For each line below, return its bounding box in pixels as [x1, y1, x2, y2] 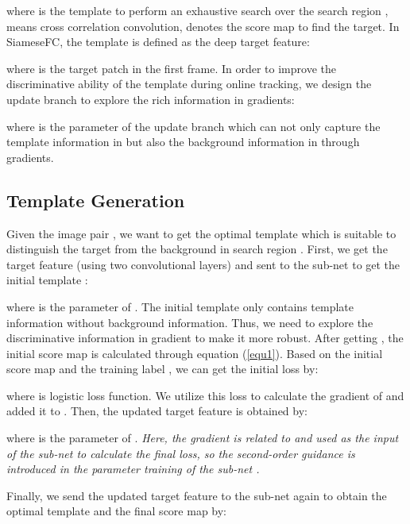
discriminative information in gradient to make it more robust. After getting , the [6, 329, 404, 346]
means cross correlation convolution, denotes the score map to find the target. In [6, 17, 400, 34]
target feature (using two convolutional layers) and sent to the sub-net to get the [6, 256, 400, 272]
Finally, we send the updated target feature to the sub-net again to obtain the [6, 487, 387, 503]
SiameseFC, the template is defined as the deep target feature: [6, 33, 310, 50]
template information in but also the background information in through [6, 133, 360, 150]
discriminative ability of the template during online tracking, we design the [6, 75, 372, 92]
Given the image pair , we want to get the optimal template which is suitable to [6, 225, 396, 241]
